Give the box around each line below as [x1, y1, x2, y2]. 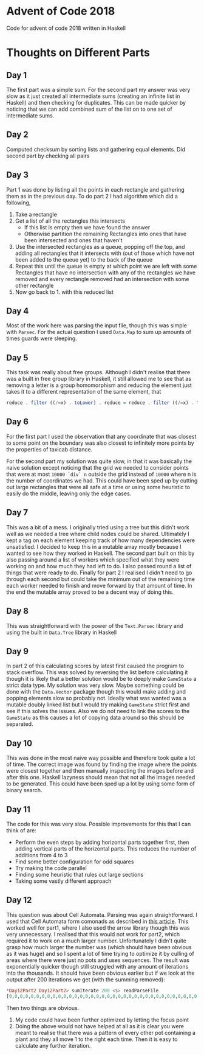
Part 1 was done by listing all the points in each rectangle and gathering [6, 186, 185, 193]
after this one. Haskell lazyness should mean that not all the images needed [6, 774, 195, 781]
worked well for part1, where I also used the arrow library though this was [6, 924, 190, 931]
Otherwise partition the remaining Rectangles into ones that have [24, 230, 187, 237]
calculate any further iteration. [15, 1042, 91, 1049]
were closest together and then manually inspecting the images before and [6, 767, 194, 775]
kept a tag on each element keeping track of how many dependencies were [6, 537, 195, 544]
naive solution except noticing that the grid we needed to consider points [6, 464, 189, 471]
